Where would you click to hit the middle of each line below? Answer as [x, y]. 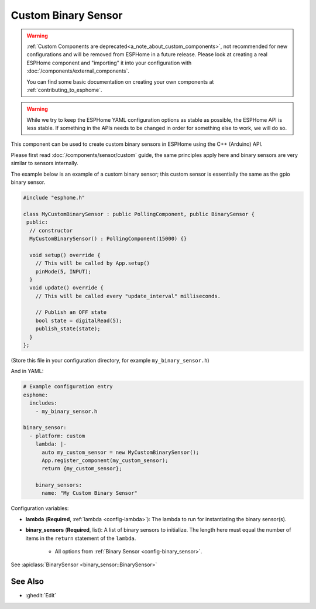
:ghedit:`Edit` [41, 596]
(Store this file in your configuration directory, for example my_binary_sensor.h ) [110, 361]
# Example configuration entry [68, 387]
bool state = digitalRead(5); [79, 320]
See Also [27, 582]
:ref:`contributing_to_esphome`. [64, 90]
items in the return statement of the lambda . [81, 538]
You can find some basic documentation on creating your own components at [120, 81]
